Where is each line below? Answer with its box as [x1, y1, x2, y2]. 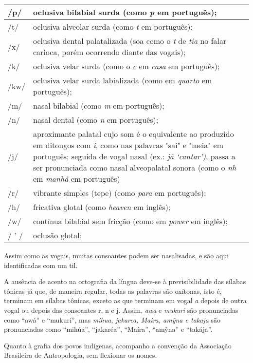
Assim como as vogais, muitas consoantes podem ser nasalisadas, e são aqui [4, 250, 229, 260]
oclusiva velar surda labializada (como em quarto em [33, 75, 212, 86]
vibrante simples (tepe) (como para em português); [33, 187, 206, 198]
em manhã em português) [33, 173, 120, 184]
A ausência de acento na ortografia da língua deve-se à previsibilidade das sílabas [4, 276, 246, 287]
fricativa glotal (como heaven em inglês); [33, 201, 171, 212]
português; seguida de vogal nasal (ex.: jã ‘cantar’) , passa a [33, 151, 235, 162]
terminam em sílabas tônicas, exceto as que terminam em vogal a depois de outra [4, 295, 247, 306]
